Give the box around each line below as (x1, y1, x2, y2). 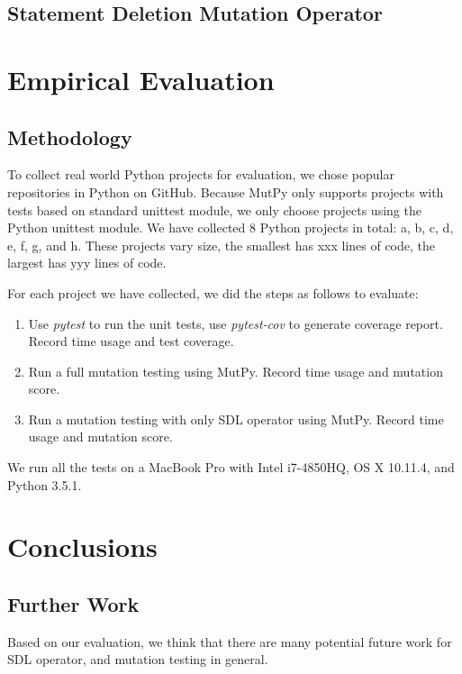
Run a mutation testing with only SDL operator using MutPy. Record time (28, 409, 444, 428)
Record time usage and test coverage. (28, 332, 234, 351)
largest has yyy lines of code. (7, 253, 167, 272)
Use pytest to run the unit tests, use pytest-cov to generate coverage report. (28, 314, 443, 332)
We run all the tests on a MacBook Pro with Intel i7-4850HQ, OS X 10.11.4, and (7, 458, 455, 477)
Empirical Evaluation (7, 60, 275, 97)
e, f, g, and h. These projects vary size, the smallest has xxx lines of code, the (7, 235, 436, 254)
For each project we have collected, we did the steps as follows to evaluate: (7, 283, 419, 302)
